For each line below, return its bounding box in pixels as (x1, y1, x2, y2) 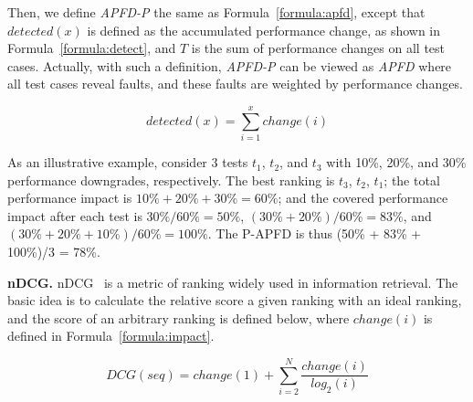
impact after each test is (7, 206, 142, 225)
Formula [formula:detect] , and (7, 38, 176, 58)
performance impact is (7, 188, 132, 207)
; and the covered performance (278, 188, 448, 207)
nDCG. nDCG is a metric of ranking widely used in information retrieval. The (7, 272, 458, 291)
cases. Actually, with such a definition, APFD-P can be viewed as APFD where (7, 56, 452, 75)
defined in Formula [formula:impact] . (7, 326, 215, 345)
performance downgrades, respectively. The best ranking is (7, 170, 335, 189)
